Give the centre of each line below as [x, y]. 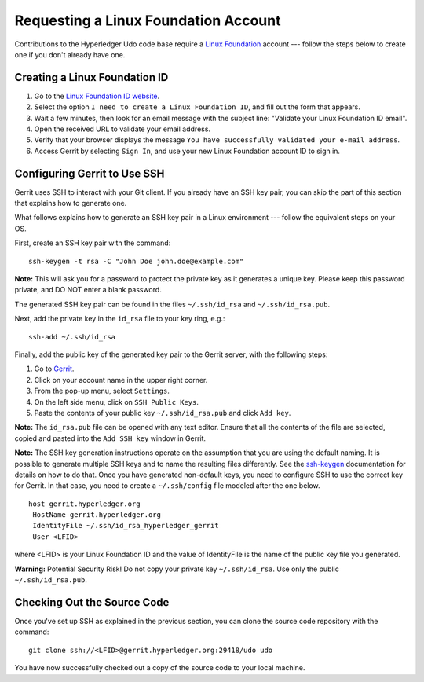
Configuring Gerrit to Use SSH [90, 173]
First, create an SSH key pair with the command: [93, 243]
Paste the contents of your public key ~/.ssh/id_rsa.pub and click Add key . [163, 412]
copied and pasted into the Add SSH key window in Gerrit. [110, 438]
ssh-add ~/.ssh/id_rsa [72, 337]
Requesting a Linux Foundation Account [148, 20]
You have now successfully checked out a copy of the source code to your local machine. [160, 668]
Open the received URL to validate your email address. [122, 129]
